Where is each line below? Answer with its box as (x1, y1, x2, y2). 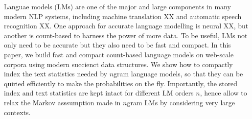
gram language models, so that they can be (114, 69, 243, 79)
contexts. (4, 107, 31, 117)
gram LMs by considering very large (127, 97, 235, 107)
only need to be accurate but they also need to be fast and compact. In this (4, 40, 231, 50)
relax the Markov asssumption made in (4, 97, 121, 107)
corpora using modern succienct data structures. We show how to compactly (4, 59, 233, 69)
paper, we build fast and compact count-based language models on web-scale (4, 49, 234, 59)
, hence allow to (200, 88, 247, 98)
